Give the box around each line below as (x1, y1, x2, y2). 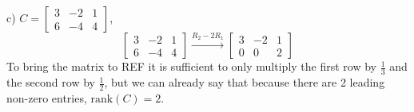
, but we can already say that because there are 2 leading (104, 74, 385, 91)
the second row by (6, 74, 95, 91)
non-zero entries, (6, 89, 87, 106)
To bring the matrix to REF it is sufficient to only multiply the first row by (6, 58, 376, 75)
